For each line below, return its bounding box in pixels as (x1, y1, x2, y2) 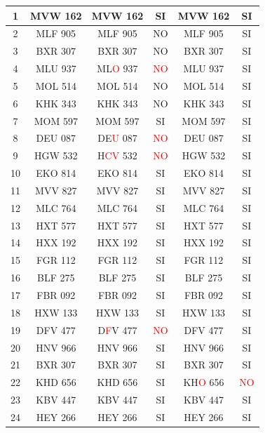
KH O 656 (183, 375, 224, 389)
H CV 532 (97, 148, 137, 163)
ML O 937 (97, 61, 138, 76)
